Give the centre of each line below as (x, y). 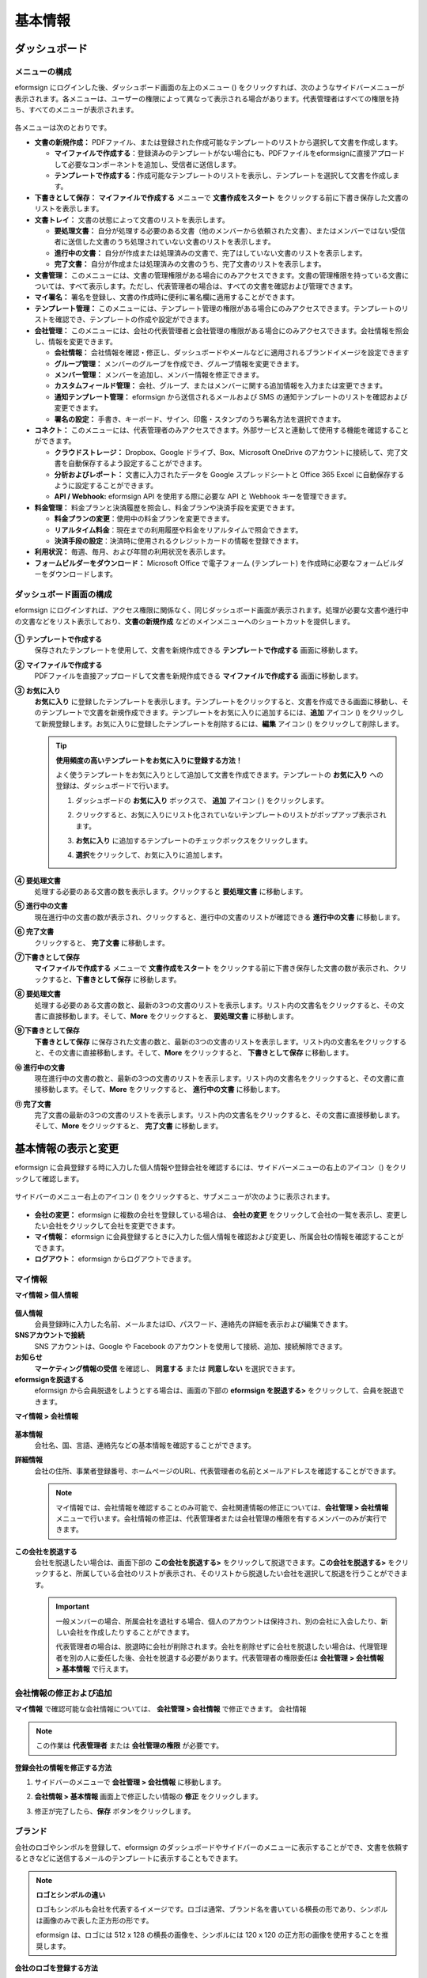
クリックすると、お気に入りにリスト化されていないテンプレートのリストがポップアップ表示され (231, 815)
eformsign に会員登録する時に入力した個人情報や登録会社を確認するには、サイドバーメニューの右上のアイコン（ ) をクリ (211, 1168)
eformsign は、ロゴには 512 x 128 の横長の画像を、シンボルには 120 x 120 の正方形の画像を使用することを (209, 1935)
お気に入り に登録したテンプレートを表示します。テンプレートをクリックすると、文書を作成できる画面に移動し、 (218, 701)
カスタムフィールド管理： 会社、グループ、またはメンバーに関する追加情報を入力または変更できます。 (221, 386)
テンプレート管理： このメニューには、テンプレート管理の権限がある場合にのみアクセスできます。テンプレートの (218, 308)
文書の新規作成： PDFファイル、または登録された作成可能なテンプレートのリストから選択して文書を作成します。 (218, 142)
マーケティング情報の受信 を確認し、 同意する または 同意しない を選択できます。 (167, 1368)
